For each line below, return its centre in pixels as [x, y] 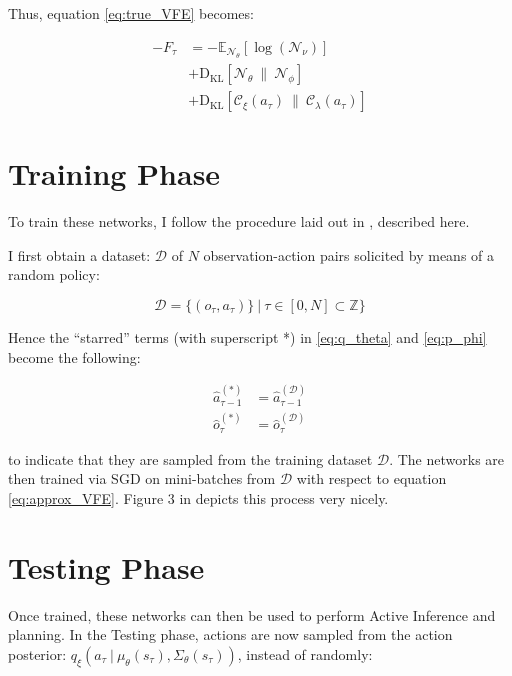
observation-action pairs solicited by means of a [349, 254]
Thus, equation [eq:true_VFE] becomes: [131, 13]
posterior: [37, 653]
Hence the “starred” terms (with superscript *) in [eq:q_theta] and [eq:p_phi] [247, 337]
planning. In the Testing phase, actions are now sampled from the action [230, 634]
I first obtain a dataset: [79, 254]
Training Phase [114, 173]
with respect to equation [371, 478]
